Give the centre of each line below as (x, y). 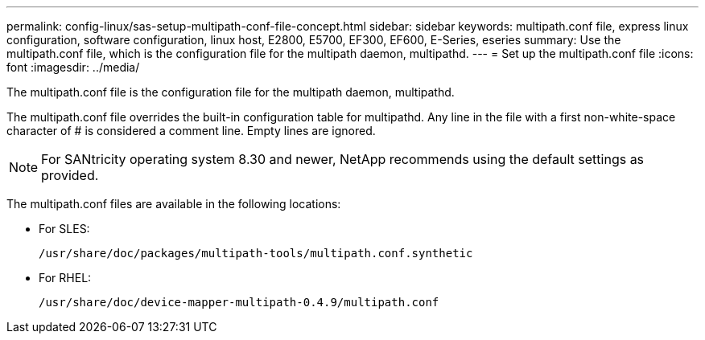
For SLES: (64, 229)
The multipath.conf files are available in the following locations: (174, 204)
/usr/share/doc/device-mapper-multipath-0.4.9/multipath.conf (239, 302)
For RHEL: (65, 278)
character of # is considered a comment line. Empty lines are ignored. (191, 131)
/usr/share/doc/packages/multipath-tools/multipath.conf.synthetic (256, 253)
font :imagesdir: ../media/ (73, 67)
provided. (70, 175)
